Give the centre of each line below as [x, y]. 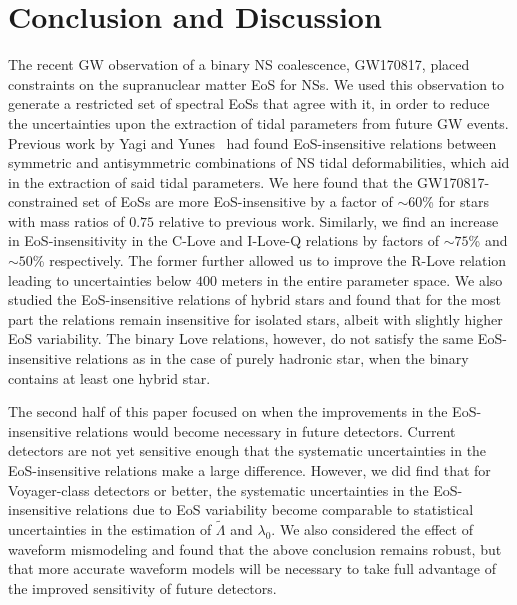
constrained [43, 201]
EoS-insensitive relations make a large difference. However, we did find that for [249, 470]
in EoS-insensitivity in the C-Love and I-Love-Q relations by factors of [224, 240]
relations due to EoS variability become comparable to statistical [274, 509]
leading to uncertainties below [100, 279]
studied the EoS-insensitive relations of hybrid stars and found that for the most [254, 299]
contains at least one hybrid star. [109, 377]
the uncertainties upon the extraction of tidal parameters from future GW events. [258, 122]
